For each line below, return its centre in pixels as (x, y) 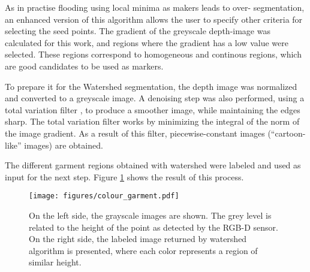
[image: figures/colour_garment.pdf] (104, 196)
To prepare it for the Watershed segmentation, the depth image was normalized (151, 86)
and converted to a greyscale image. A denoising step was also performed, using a (155, 98)
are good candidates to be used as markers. (84, 66)
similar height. (55, 262)
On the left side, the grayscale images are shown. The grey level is (150, 215)
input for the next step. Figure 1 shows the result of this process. (124, 176)
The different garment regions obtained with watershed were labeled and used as (153, 165)
